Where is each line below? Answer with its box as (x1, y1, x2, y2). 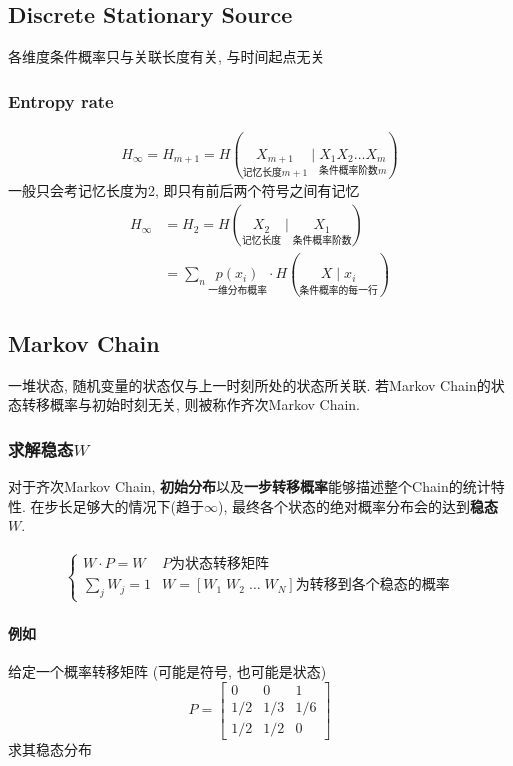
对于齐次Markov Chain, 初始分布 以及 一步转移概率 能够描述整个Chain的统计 (8, 476, 491, 497)
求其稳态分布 (8, 738, 92, 759)
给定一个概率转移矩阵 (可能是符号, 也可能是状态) (8, 661, 327, 682)
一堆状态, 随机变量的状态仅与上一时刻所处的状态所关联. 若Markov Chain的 (8, 374, 491, 395)
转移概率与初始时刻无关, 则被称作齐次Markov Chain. (21, 394, 361, 415)
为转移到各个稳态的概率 (295, 578, 450, 593)
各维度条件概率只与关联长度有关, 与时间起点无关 (8, 46, 325, 67)
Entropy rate (8, 88, 114, 113)
